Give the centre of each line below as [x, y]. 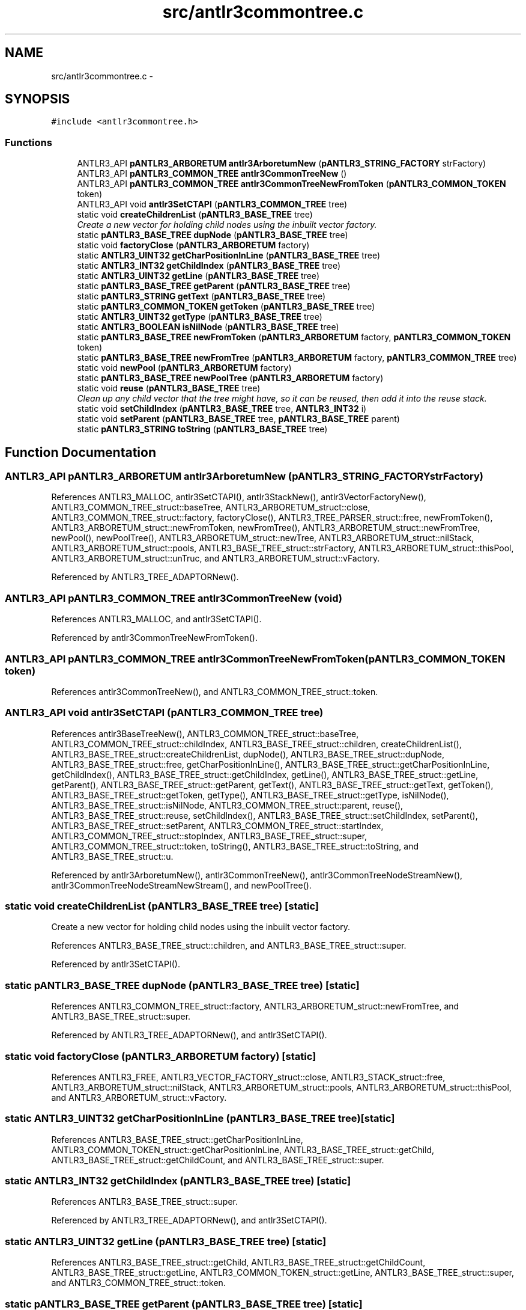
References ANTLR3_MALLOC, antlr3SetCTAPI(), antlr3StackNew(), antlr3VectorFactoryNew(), [239, 497]
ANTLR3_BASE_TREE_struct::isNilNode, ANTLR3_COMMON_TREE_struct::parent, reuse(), [227, 805]
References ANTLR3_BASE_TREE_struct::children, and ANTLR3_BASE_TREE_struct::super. [229, 946]
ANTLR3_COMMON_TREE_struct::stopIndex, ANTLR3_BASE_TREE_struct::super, [209, 836]
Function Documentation [80, 452]
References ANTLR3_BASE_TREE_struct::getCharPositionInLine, [177, 1139]
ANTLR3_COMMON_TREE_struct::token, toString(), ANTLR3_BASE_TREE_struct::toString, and [235, 846]
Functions [29, 142]
